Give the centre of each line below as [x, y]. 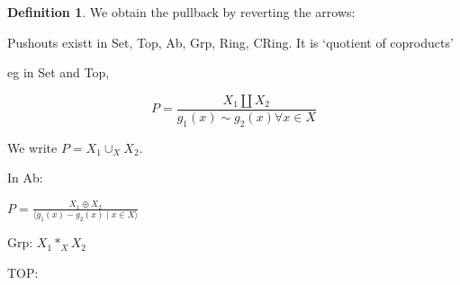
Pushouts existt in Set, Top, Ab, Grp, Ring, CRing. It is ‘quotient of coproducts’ [230, 42]
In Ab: [25, 178]
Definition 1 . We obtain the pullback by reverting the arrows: [181, 12]
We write [32, 147]
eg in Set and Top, [59, 72]
